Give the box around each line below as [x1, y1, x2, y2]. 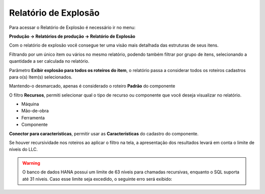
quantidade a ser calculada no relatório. [9, 58, 90, 64]
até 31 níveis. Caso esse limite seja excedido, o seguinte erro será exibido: [22, 176, 173, 182]
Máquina [21, 101, 39, 107]
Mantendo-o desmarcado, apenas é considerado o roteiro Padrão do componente [9, 83, 175, 89]
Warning [22, 160, 40, 166]
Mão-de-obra [21, 108, 49, 114]
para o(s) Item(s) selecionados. [9, 74, 73, 80]
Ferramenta [21, 115, 45, 121]
